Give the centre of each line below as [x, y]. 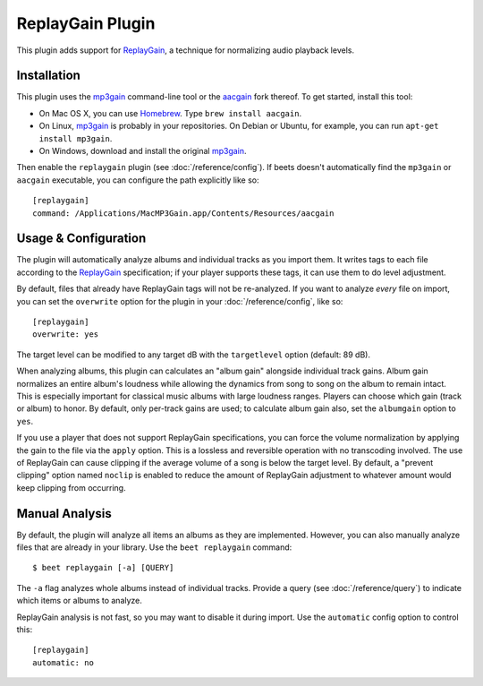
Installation [48, 76]
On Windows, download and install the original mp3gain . [143, 151]
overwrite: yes [66, 334]
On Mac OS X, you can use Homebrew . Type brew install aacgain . [170, 113]
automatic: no [63, 662]
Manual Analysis [64, 514]
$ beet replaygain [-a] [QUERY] [103, 568]
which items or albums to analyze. [80, 601]
